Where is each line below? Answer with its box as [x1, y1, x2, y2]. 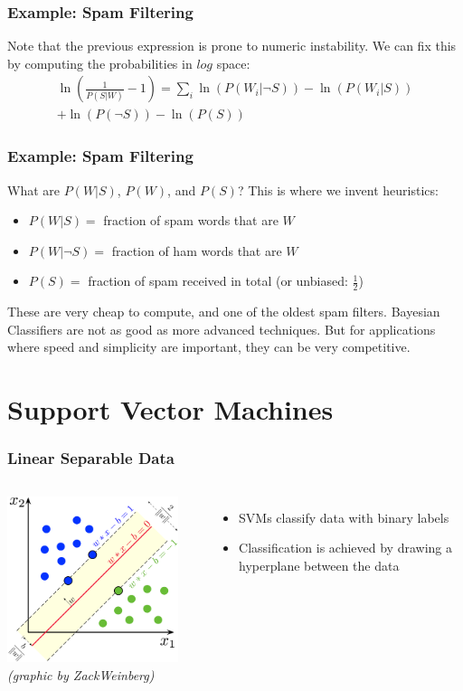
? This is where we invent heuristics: [237, 180, 439, 199]
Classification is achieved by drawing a [239, 538, 452, 557]
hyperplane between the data [239, 555, 400, 574]
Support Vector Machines [7, 391, 334, 428]
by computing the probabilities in [7, 53, 193, 72]
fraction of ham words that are [111, 241, 282, 260]
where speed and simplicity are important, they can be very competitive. [7, 337, 411, 356]
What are [7, 180, 60, 199]
